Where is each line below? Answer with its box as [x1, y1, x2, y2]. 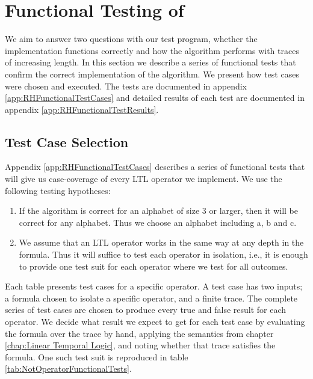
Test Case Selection [5, 132, 129, 151]
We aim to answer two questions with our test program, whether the [5, 32, 258, 45]
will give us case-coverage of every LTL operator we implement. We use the [5, 172, 282, 185]
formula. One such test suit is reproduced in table [5, 350, 188, 363]
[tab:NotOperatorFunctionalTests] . [5, 362, 132, 375]
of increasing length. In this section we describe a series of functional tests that [5, 56, 296, 68]
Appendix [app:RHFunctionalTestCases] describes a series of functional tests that [5, 160, 305, 173]
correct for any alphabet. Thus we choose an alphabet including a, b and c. [19, 216, 297, 228]
